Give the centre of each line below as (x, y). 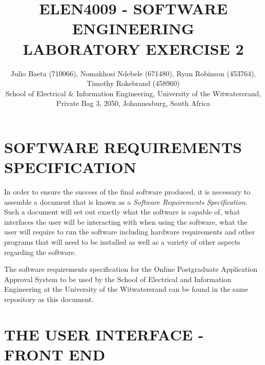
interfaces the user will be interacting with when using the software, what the (126, 221)
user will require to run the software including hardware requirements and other (130, 232)
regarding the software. (40, 252)
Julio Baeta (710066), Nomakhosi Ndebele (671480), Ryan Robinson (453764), (133, 73)
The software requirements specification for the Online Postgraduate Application (131, 269)
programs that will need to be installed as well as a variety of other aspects (122, 241)
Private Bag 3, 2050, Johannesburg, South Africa (133, 103)
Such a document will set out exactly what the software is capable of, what (122, 212)
